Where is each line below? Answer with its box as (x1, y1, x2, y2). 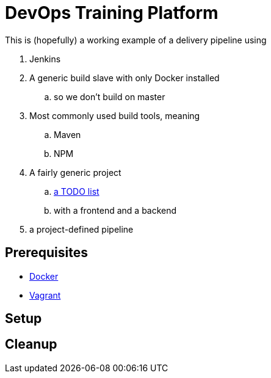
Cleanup (5, 336, 57, 352)
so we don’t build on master (54, 91, 165, 102)
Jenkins (29, 53, 61, 64)
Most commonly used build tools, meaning (29, 110, 200, 121)
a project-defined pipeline (29, 224, 134, 234)
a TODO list (54, 186, 99, 197)
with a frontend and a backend (54, 205, 177, 216)
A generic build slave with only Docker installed (29, 72, 220, 83)
